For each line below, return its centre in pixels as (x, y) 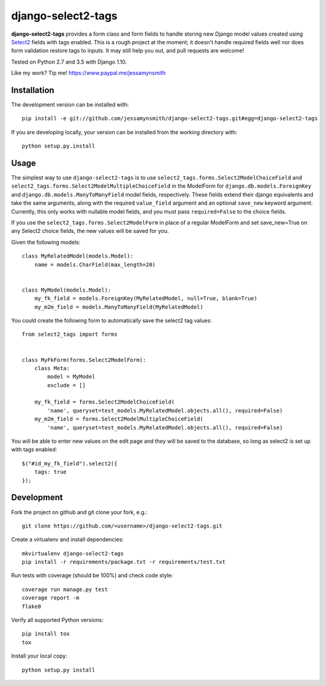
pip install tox (46, 634)
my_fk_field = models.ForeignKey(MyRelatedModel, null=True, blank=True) (146, 299)
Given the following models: (46, 242)
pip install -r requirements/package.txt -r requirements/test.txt (124, 562)
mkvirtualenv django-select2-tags (73, 553)
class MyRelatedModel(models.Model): (78, 256)
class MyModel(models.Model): (67, 290)
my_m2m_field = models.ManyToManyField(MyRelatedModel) (119, 307)
